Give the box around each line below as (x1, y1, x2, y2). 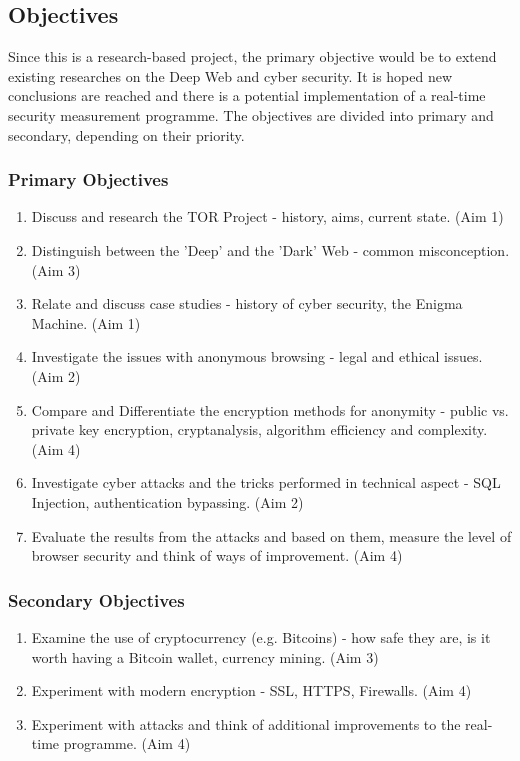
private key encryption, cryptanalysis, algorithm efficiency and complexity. (31, 419, 488, 440)
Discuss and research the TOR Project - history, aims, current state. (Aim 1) (31, 206, 504, 227)
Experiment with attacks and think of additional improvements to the (31, 713, 461, 734)
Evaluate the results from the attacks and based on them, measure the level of (31, 525, 512, 546)
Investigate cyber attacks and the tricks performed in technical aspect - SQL (31, 472, 501, 493)
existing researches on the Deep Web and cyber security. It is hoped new (8, 65, 453, 86)
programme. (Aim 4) (63, 733, 191, 754)
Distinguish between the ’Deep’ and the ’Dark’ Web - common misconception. (31, 239, 510, 260)
